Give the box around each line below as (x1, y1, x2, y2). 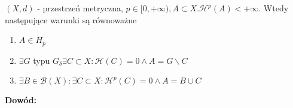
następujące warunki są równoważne (5, 13, 137, 26)
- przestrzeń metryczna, (37, 2, 123, 14)
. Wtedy (258, 2, 289, 14)
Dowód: (5, 94, 37, 106)
